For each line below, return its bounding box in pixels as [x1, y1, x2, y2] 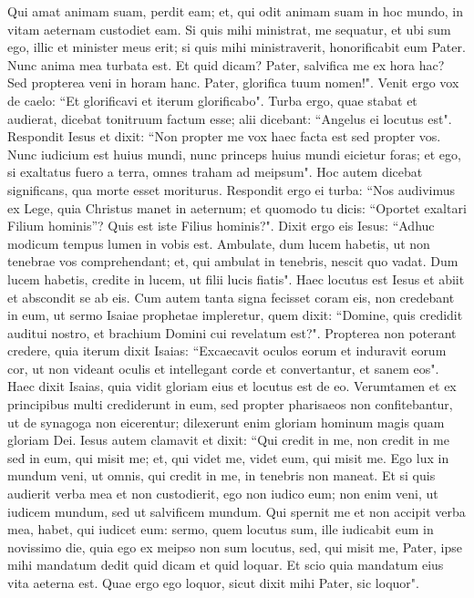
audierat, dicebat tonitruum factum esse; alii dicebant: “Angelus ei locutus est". [7, 108, 452, 128]
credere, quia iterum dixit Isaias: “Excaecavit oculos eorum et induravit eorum [7, 341, 447, 360]
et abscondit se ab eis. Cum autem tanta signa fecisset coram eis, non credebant [7, 287, 455, 306]
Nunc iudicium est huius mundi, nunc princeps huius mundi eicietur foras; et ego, [7, 144, 461, 163]
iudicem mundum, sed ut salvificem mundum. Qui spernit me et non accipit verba [7, 501, 466, 521]
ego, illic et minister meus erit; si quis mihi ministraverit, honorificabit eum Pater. [7, 37, 466, 57]
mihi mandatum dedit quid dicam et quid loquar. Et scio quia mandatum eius [7, 555, 444, 574]
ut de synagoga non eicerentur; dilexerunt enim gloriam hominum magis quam [7, 412, 445, 431]
